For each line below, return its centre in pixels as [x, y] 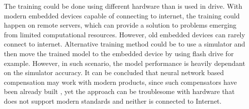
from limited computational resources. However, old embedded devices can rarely [124, 34]
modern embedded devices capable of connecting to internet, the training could [122, 15]
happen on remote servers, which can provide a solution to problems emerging [120, 25]
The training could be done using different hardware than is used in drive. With [123, 6]
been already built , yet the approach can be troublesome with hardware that [119, 91]
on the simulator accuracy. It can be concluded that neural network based [114, 72]
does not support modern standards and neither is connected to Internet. [113, 101]
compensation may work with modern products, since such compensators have [120, 82]
